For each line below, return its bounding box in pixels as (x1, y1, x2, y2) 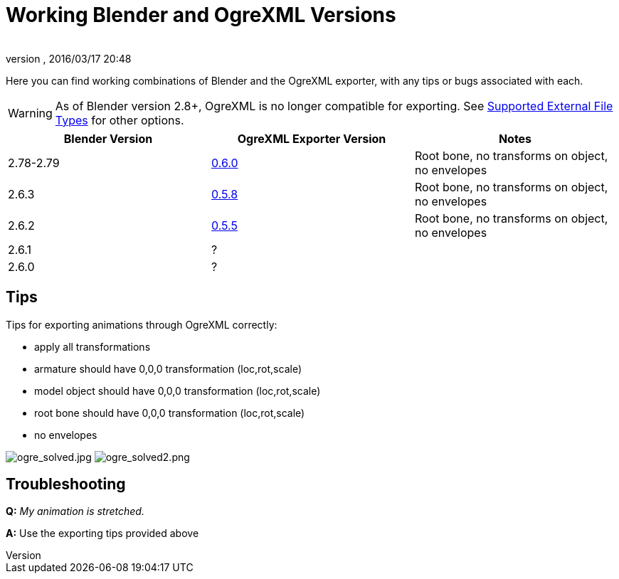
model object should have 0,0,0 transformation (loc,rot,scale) (34, 384, 321, 397)
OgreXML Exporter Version (237, 131, 386, 146)
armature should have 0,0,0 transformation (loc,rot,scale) (34, 362, 302, 375)
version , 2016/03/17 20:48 (6, 52, 132, 65)
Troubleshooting (6, 475, 126, 494)
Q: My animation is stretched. (6, 505, 144, 518)
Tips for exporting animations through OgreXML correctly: (6, 318, 277, 331)
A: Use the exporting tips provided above (6, 527, 199, 540)
